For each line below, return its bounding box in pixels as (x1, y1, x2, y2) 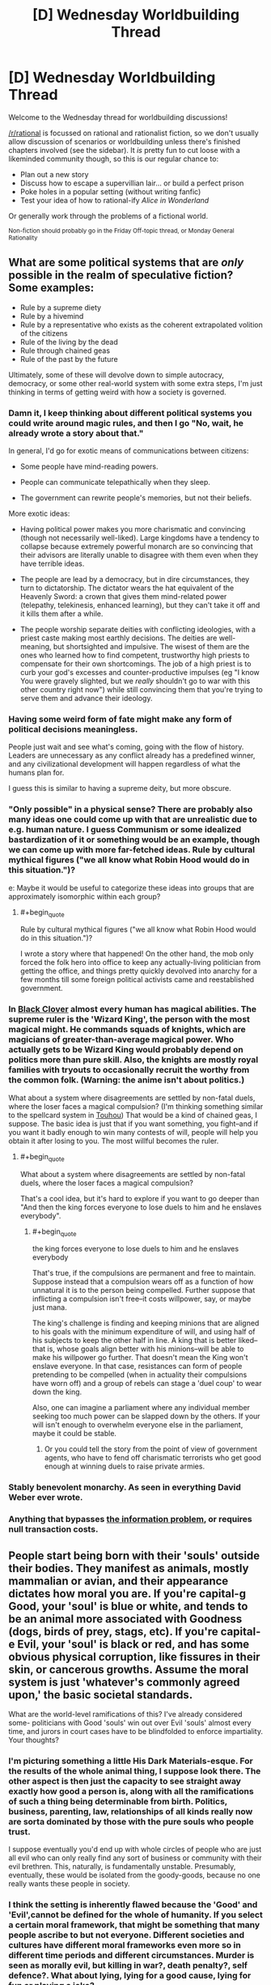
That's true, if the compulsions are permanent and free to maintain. (32, 1269, 256, 1278)
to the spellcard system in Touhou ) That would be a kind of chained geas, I (8, 1110, 257, 1120)
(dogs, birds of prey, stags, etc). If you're (8, 1625, 218, 1639)
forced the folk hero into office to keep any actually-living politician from (19, 958, 261, 967)
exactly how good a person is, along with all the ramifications (8, 1785, 254, 1796)
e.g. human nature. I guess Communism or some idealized (8, 824, 242, 835)
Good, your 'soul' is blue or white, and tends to (8, 1599, 248, 1613)
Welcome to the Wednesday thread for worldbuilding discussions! (8, 112, 228, 122)
